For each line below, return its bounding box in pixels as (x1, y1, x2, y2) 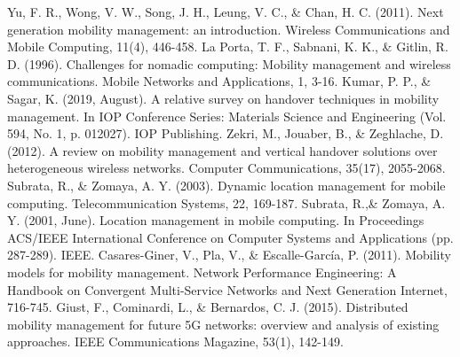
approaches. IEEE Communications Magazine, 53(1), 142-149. (7, 332, 344, 351)
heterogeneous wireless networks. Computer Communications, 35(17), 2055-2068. (7, 159, 446, 177)
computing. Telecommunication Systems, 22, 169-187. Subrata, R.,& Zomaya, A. (7, 193, 446, 212)
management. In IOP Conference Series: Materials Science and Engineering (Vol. (7, 106, 447, 125)
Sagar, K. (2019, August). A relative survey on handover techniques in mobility (7, 89, 440, 107)
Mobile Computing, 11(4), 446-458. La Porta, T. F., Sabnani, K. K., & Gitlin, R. (7, 37, 448, 56)
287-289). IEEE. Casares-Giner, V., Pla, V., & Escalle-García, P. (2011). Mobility (7, 245, 451, 264)
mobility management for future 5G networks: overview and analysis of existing (7, 314, 440, 333)
